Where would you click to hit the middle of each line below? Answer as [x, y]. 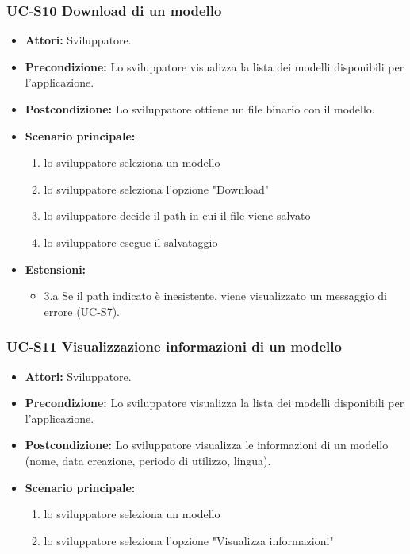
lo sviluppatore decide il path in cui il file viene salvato [177, 215]
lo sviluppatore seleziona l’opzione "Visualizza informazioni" [189, 540]
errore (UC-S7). [82, 311]
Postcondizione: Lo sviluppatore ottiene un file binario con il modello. [200, 109]
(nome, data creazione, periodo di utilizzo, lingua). [148, 460]
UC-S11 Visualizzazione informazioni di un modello [174, 346]
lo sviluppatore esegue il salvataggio [131, 242]
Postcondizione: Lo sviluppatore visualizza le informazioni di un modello [207, 445]
